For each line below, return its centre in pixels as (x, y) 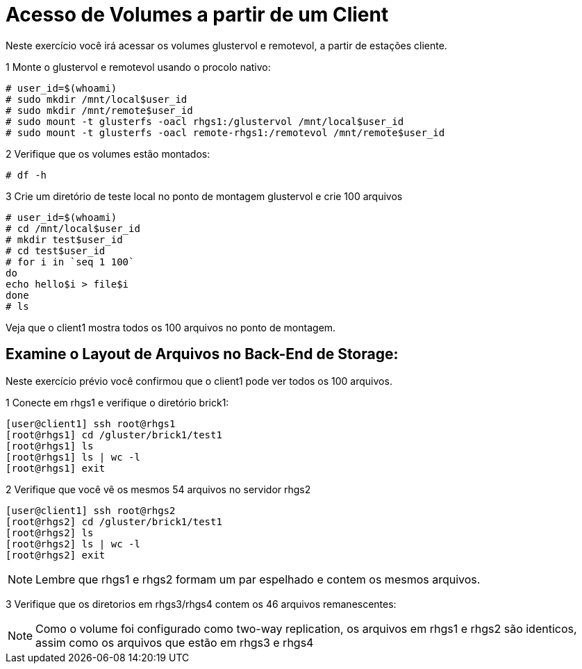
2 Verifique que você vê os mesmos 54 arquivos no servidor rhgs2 (158, 489)
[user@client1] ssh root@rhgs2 (91, 510)
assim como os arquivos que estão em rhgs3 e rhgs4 (175, 642)
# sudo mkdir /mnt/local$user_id (97, 99)
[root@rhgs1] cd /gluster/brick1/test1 (114, 435)
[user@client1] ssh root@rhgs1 (91, 423)
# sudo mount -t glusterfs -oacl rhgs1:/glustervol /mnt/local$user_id (205, 121)
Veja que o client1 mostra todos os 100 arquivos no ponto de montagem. (171, 327)
